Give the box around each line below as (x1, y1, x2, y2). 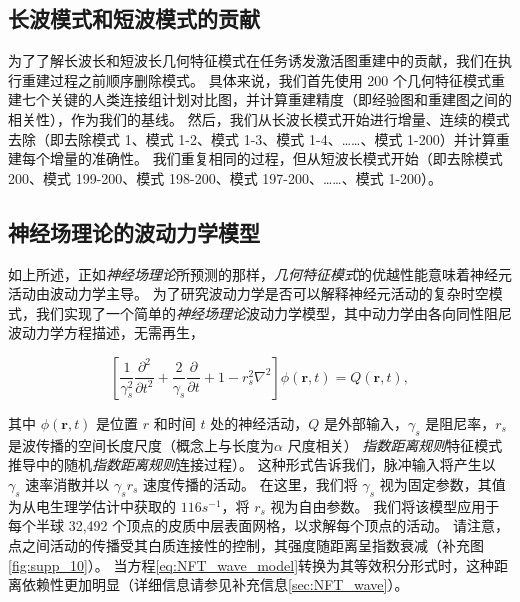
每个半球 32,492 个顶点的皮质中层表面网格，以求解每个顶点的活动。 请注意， (8, 515, 509, 536)
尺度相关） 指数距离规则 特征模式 (287, 434, 503, 455)
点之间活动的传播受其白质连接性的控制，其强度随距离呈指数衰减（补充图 (8, 534, 484, 555)
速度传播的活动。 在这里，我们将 (143, 473, 358, 494)
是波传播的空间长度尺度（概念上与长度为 (8, 434, 274, 455)
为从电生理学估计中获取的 (8, 495, 176, 516)
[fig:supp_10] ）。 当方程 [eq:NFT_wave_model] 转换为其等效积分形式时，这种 (8, 554, 495, 575)
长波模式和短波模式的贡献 (8, 3, 260, 34)
